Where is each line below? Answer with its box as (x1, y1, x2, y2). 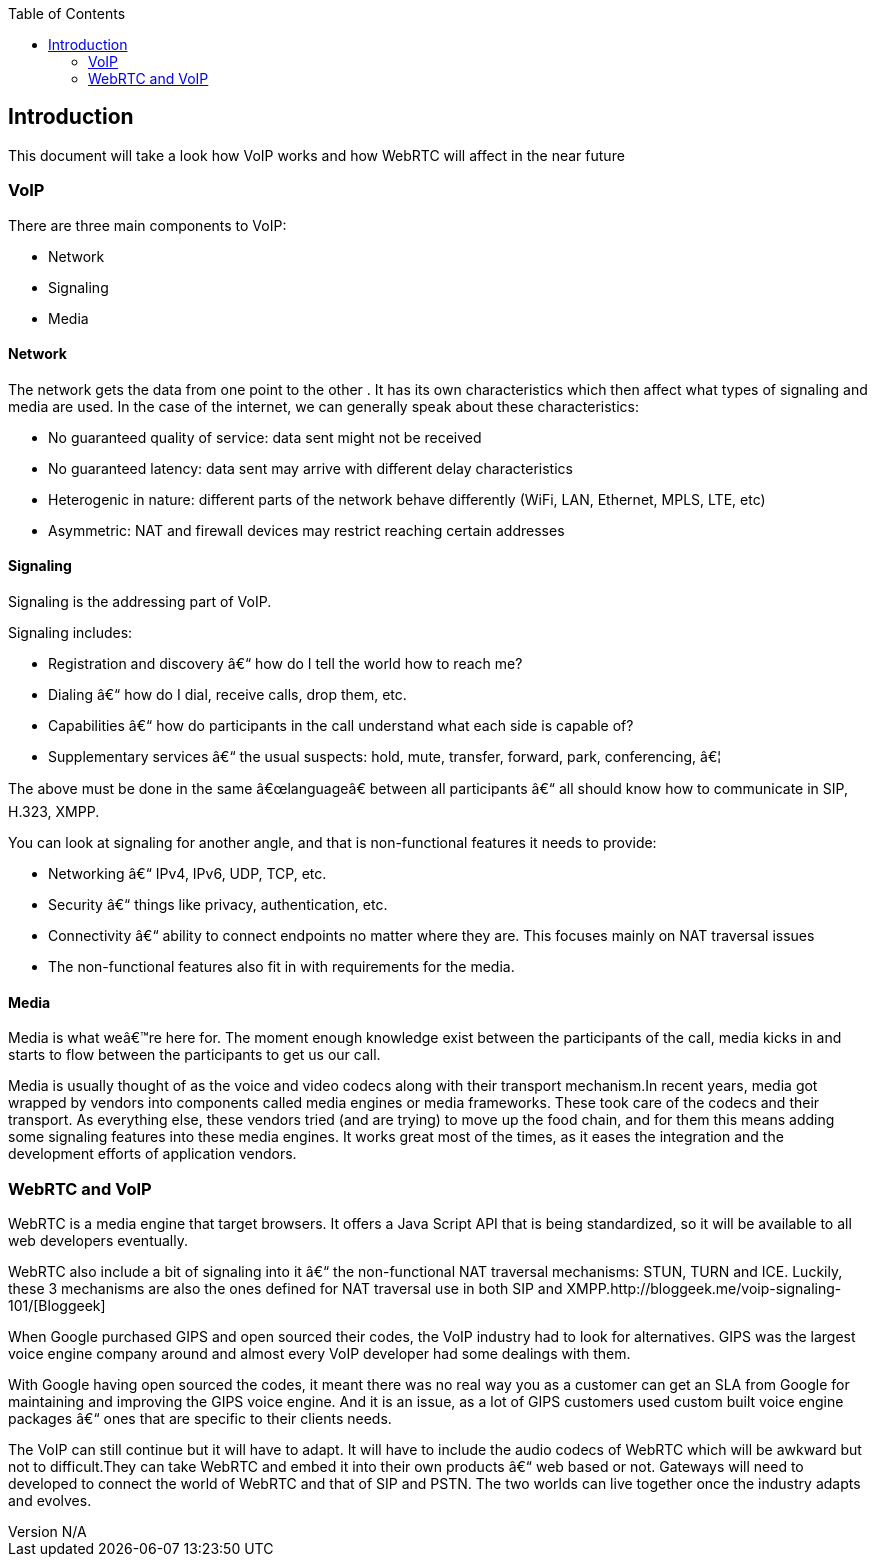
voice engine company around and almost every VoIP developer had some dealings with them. (8, 1345, 631, 1362)
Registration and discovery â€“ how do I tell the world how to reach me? (48, 655, 523, 673)
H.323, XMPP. (8, 803, 100, 821)
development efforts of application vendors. (8, 1145, 297, 1163)
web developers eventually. (8, 1232, 188, 1249)
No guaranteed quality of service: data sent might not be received (48, 428, 482, 446)
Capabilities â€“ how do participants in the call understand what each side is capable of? (48, 717, 634, 735)
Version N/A (8, 1523, 87, 1540)
